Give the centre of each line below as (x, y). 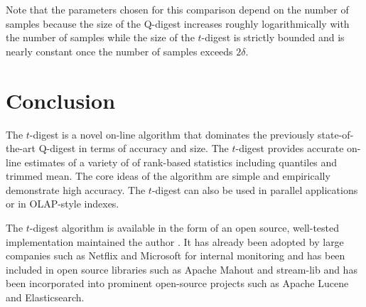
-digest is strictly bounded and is (273, 37)
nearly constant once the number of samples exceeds (119, 51)
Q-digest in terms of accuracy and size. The (134, 148)
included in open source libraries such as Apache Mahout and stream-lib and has (182, 269)
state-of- (336, 134)
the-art (21, 148)
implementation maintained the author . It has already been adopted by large (175, 241)
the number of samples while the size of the (100, 37)
